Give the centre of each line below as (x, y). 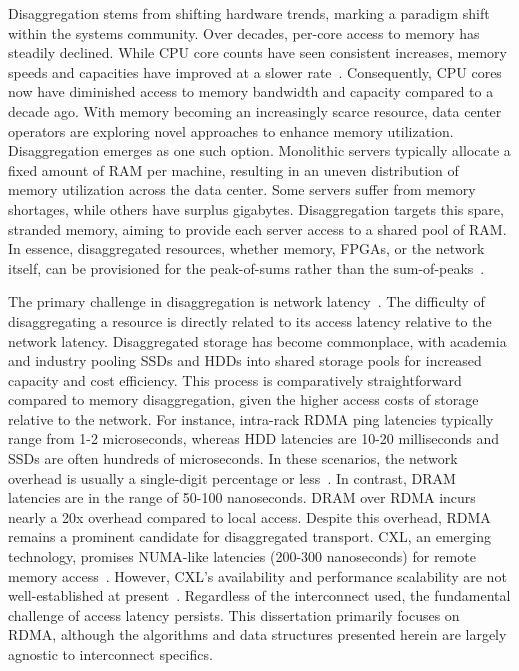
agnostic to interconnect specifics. (110, 654)
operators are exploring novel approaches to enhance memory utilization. (231, 130)
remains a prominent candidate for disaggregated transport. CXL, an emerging (249, 536)
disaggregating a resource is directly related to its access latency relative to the (250, 320)
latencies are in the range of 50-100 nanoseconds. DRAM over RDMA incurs (242, 497)
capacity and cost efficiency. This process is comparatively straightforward (235, 379)
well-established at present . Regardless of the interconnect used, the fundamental (259, 595)
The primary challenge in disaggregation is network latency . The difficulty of (246, 301)
